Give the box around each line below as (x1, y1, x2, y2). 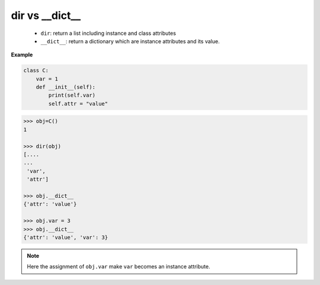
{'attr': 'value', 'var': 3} (23, 234, 108, 241)
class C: (23, 67, 49, 74)
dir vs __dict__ (11, 9, 81, 22)
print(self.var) (48, 92, 96, 99)
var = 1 (36, 75, 59, 82)
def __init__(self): (36, 84, 96, 91)
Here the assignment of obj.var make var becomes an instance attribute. (27, 263, 210, 270)
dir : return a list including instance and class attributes (40, 30, 176, 37)
